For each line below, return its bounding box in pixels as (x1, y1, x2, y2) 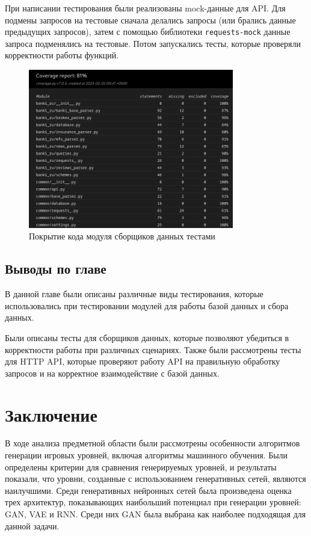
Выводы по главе (5, 259, 106, 278)
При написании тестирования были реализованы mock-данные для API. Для (5, 2, 286, 14)
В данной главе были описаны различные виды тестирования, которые (5, 288, 263, 300)
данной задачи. (5, 519, 60, 532)
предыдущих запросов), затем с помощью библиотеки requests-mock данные (5, 25, 291, 38)
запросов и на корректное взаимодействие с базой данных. (5, 366, 220, 379)
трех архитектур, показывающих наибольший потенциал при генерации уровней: (5, 496, 301, 508)
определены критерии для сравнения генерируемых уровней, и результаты (5, 460, 277, 473)
